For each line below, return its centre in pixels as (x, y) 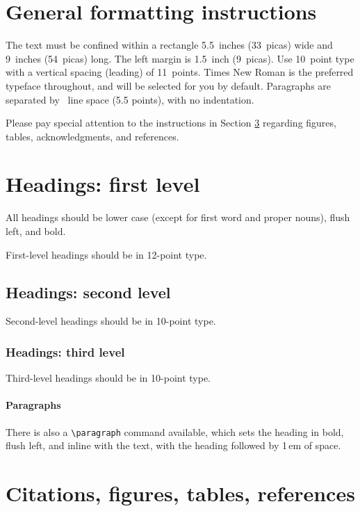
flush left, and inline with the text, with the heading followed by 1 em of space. (173, 445)
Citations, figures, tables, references (180, 493)
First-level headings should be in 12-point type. (106, 254)
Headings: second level (88, 292)
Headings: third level (65, 351)
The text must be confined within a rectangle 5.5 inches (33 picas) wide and (169, 45)
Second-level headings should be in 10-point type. (111, 321)
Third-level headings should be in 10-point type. (108, 378)
